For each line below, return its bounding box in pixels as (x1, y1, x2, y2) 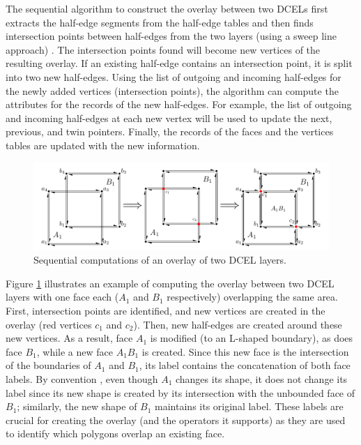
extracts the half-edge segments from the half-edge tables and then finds (6, 15, 314, 29)
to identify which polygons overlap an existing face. (6, 426, 225, 441)
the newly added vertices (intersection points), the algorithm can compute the (6, 83, 339, 98)
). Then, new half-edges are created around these (133, 317, 342, 331)
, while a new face (36, 344, 113, 359)
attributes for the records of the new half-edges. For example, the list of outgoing (6, 97, 352, 112)
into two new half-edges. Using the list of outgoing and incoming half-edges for (6, 69, 341, 84)
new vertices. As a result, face (6, 331, 133, 345)
